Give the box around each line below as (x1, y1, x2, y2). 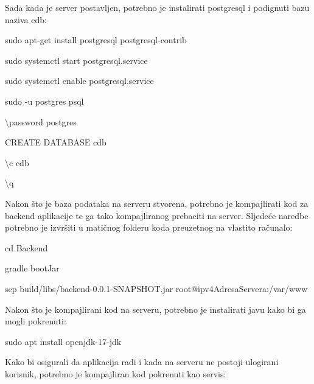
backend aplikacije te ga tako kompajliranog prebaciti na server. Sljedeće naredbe (5, 209, 309, 222)
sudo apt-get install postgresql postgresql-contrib (5, 33, 187, 46)
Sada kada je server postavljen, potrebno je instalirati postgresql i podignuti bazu (5, 1, 310, 13)
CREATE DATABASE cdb (5, 136, 106, 148)
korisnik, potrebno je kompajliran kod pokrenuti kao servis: (5, 367, 226, 380)
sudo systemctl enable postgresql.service (5, 74, 154, 87)
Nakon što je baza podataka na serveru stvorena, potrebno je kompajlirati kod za (5, 197, 309, 209)
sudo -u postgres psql (5, 94, 84, 107)
